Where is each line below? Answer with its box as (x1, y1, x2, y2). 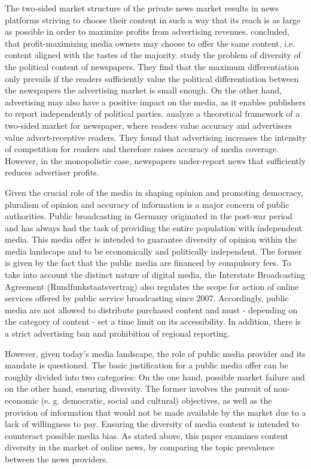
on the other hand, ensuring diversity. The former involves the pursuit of (5, 382, 271, 395)
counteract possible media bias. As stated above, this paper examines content (5, 429, 288, 441)
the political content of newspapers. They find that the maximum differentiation (5, 60, 299, 72)
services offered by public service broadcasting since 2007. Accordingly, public (5, 292, 289, 304)
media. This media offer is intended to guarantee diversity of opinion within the (5, 233, 297, 246)
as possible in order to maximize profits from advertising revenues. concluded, (5, 25, 289, 38)
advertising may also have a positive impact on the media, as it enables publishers (5, 95, 306, 108)
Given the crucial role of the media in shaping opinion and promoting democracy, (5, 186, 303, 198)
